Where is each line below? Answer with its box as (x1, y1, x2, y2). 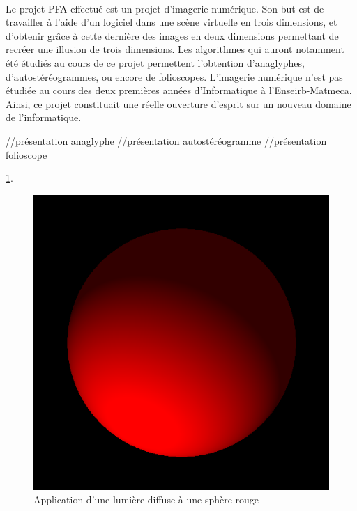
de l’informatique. (6, 110, 82, 125)
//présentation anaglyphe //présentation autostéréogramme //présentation (6, 133, 327, 148)
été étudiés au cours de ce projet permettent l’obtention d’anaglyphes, (6, 55, 305, 70)
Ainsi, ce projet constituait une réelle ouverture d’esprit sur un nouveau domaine (6, 96, 351, 111)
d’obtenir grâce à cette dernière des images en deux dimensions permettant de (6, 28, 339, 42)
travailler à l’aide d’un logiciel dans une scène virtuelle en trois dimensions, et (6, 15, 337, 29)
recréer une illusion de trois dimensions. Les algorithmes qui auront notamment (6, 42, 344, 56)
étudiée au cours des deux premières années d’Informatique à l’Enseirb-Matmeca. (6, 83, 352, 97)
